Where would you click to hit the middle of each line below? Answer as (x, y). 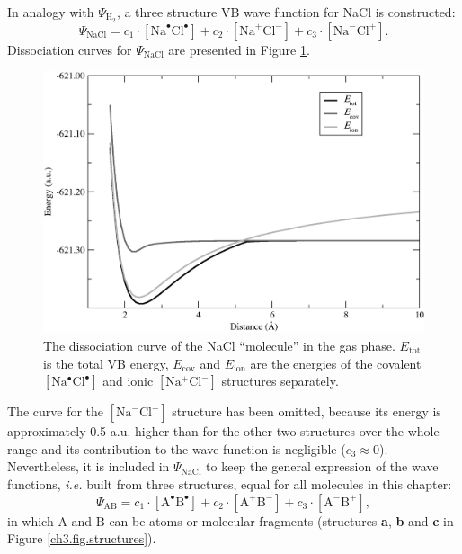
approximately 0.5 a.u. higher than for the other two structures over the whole (223, 431)
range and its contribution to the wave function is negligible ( (177, 448)
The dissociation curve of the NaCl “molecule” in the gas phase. (219, 345)
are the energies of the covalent (336, 363)
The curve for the (56, 411)
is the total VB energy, (106, 363)
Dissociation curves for (70, 49)
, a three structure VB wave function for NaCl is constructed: (286, 12)
